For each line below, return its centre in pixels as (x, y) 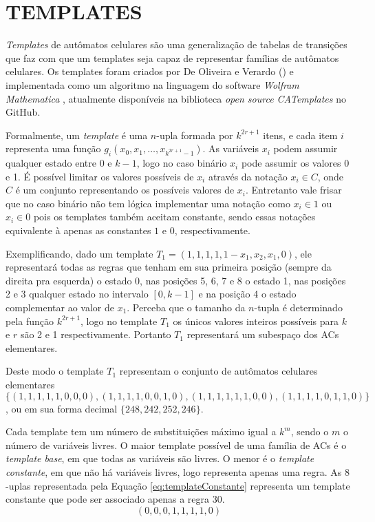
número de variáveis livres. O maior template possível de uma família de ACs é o (176, 445)
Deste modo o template (55, 371)
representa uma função (53, 148)
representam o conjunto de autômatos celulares (218, 371)
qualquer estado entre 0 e (59, 163)
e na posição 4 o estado (247, 294)
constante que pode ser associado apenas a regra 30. (115, 499)
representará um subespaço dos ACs (263, 334)
